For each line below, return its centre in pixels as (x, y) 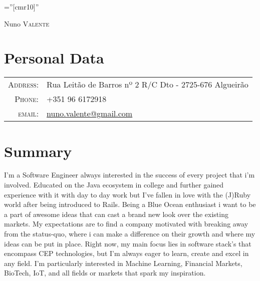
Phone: (27, 99)
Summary (38, 151)
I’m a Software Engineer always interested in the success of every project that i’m (129, 175)
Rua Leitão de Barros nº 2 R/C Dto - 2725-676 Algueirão (148, 84)
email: (28, 113)
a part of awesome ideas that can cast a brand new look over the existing (116, 214)
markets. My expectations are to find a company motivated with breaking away (126, 224)
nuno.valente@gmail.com (90, 113)
